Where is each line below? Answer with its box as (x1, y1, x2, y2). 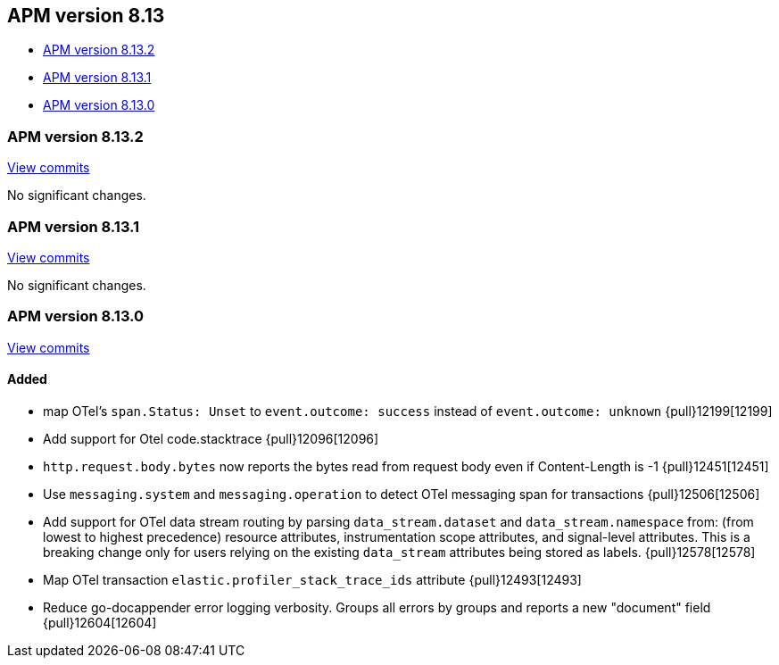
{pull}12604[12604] (43, 614, 157, 630)
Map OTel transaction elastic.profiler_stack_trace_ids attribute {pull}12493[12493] (43, 571, 582, 587)
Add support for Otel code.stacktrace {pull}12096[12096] (43, 430, 379, 446)
